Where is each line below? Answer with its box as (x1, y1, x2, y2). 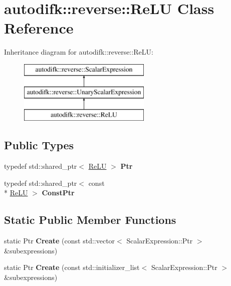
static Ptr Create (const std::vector (4, 235, 115, 246)
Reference (4, 18, 74, 38)
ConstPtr (42, 187, 75, 198)
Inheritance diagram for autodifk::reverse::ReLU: (4, 47, 153, 57)
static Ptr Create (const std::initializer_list (4, 262, 140, 272)
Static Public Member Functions (4, 212, 176, 227)
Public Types (4, 137, 74, 153)
